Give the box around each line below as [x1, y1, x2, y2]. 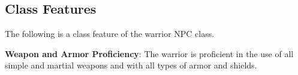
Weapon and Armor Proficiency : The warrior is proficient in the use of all [5, 47, 294, 60]
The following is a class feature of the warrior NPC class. [5, 27, 215, 40]
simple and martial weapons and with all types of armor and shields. [5, 59, 257, 71]
